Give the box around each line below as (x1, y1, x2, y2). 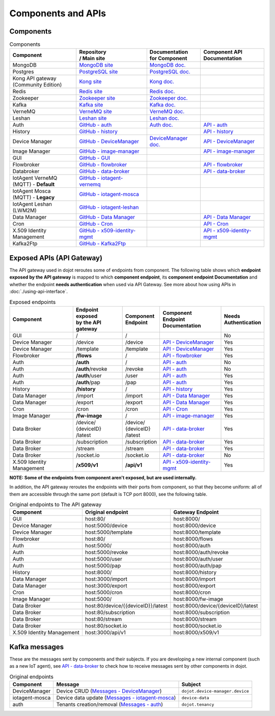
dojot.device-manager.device (181, 688, 250, 694)
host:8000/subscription (173, 609, 230, 616)
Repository (79, 48, 106, 56)
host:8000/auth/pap (173, 562, 222, 569)
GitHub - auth (79, 121, 112, 128)
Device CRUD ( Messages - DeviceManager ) (56, 687, 162, 695)
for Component (149, 55, 187, 62)
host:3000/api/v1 (85, 629, 126, 636)
